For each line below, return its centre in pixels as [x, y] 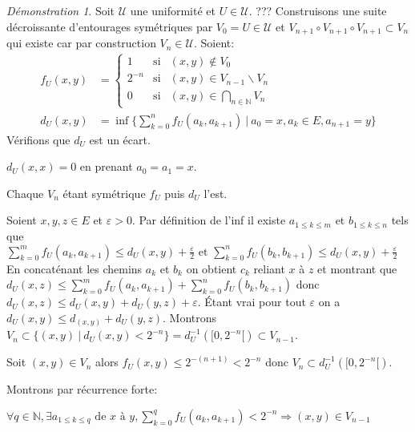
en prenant [106, 166]
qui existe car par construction [81, 43]
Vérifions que [38, 139]
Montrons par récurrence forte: [82, 389]
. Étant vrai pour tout [252, 302]
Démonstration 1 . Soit [61, 10]
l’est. [216, 193]
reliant [269, 268]
